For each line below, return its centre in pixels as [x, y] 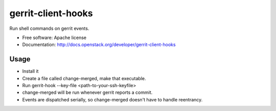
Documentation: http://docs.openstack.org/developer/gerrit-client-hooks [99, 45]
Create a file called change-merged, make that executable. [84, 78]
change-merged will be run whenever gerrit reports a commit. [87, 92]
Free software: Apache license [54, 38]
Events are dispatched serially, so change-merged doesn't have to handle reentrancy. [112, 99]
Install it [30, 71]
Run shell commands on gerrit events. [49, 28]
